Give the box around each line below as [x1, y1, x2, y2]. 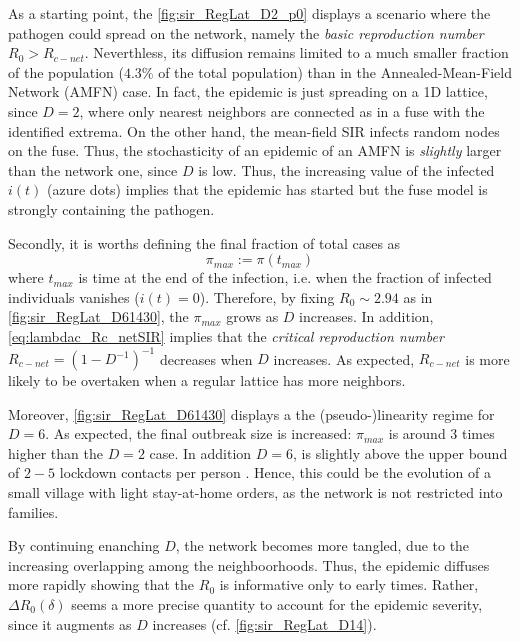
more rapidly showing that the [8, 574, 195, 595]
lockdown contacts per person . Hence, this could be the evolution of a [59, 462, 491, 483]
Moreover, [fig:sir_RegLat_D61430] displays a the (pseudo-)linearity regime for [8, 403, 495, 424]
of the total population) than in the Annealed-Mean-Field [158, 61, 512, 82]
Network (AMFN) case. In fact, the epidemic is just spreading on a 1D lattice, [8, 81, 488, 102]
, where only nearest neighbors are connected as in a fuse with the [79, 100, 485, 121]
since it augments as [8, 613, 132, 634]
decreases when [159, 348, 253, 368]
